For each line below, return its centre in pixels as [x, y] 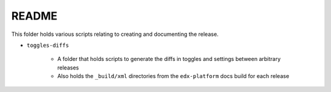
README [34, 16]
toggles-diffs [48, 45]
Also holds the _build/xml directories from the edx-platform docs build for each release [173, 76]
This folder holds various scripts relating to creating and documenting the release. [115, 34]
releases [68, 68]
